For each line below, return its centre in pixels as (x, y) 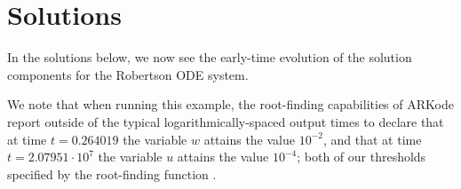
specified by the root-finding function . (112, 173)
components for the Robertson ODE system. (128, 74)
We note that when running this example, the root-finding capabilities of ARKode (230, 104)
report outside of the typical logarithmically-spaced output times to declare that (226, 121)
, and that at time (372, 139)
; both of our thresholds (362, 157)
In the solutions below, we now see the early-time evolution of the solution (210, 57)
